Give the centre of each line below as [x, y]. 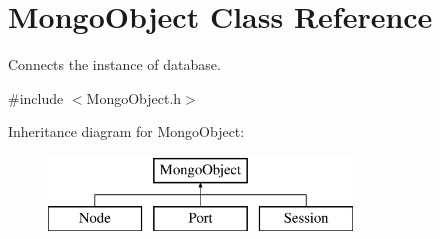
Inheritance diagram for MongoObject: [126, 131]
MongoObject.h [134, 97]
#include [36, 97]
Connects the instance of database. [114, 64]
